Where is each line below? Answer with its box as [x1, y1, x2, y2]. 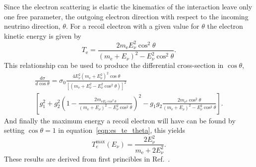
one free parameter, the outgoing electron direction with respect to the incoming [4, 11, 249, 21]
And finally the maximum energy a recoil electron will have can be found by [4, 115, 236, 125]
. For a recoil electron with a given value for [65, 21, 199, 31]
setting [4, 125, 25, 135]
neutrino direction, [4, 21, 61, 31]
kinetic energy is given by [4, 30, 81, 41]
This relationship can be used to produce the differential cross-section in [4, 60, 224, 70]
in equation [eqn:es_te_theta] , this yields [58, 125, 186, 135]
